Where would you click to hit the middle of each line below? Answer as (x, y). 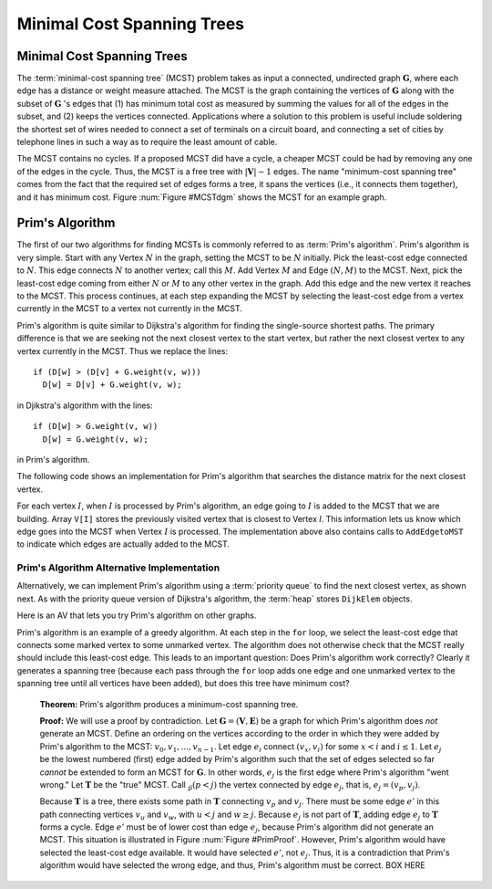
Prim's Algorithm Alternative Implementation (118, 568)
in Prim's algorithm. (53, 459)
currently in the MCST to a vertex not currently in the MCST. (130, 309)
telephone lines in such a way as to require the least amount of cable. (147, 142)
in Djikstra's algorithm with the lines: (85, 405)
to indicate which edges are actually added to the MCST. (123, 544)
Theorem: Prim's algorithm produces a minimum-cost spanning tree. (169, 704)
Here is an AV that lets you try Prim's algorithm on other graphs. (137, 615)
